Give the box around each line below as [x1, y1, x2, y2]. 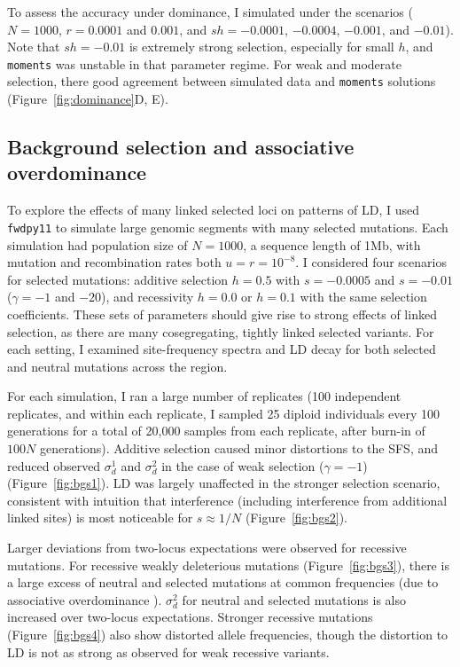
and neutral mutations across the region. [7, 357, 228, 375]
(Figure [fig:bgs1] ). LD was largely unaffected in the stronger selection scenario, [7, 474, 441, 492]
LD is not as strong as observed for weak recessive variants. [7, 642, 330, 661]
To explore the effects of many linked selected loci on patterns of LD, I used [7, 200, 420, 219]
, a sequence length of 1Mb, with [243, 235, 421, 254]
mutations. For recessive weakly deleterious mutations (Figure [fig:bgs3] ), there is [7, 555, 449, 574]
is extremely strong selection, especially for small [129, 37, 394, 56]
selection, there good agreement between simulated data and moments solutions [7, 72, 436, 90]
